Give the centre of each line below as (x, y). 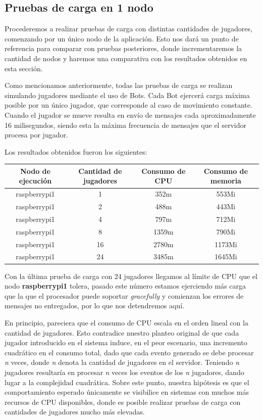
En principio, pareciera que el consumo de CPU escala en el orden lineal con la (126, 322)
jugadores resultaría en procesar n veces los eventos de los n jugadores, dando (124, 372)
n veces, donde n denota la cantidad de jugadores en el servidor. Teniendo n (122, 362)
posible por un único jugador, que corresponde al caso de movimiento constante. (128, 105)
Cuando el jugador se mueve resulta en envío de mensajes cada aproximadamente (130, 114)
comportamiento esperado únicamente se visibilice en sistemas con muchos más (127, 392)
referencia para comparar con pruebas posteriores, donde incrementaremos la (123, 48)
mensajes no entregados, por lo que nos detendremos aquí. (94, 306)
